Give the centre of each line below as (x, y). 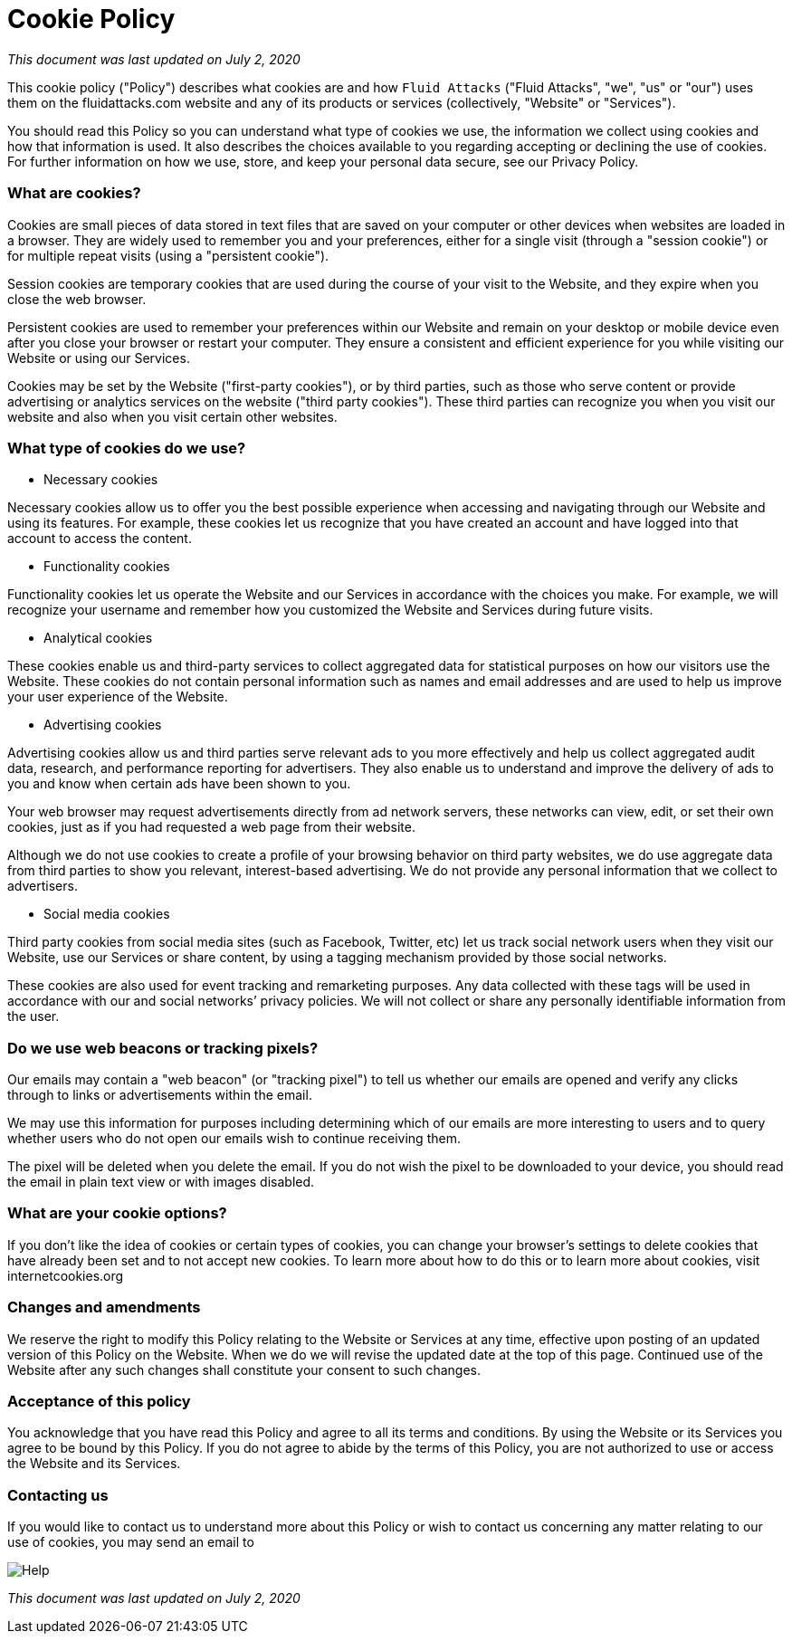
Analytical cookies (98, 638)
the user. (33, 1016)
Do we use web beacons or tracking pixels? (163, 1048)
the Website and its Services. (94, 1464)
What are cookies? (74, 193)
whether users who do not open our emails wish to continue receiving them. (234, 1138)
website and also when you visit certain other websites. (172, 416)
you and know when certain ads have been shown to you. (179, 784)
